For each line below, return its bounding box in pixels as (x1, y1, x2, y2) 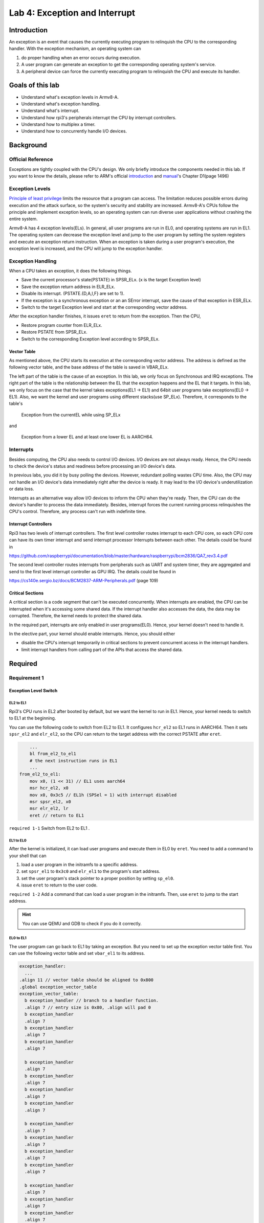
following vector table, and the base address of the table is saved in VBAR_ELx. (9, 364, 169, 370)
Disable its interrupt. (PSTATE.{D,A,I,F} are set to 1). (21, 291, 125, 296)
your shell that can (9, 853, 46, 859)
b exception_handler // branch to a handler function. (24, 998, 159, 1003)
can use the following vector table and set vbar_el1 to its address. (9, 951, 145, 956)
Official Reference (9, 156, 53, 163)
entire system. (9, 216, 38, 222)
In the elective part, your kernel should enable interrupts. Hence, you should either (9, 631, 176, 637)
